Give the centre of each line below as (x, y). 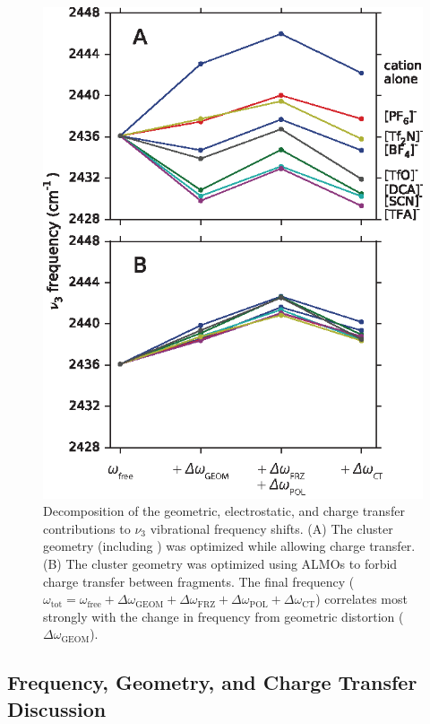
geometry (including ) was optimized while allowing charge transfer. (229, 546)
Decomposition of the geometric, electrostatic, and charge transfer (224, 511)
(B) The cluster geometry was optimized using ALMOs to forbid (220, 563)
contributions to (87, 528)
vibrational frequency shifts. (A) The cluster (271, 528)
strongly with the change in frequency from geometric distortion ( (224, 616)
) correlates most (361, 599)
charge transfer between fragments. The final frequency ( (199, 581)
